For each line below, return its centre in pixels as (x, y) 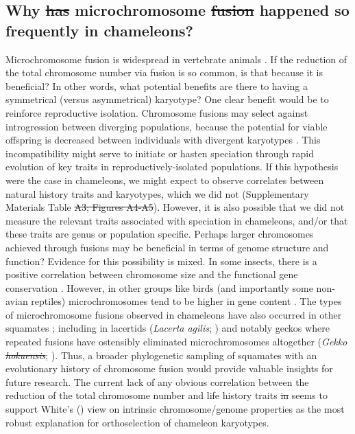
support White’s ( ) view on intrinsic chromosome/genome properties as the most (175, 409)
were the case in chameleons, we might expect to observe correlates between (165, 180)
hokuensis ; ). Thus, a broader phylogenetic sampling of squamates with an (161, 355)
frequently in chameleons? (100, 30)
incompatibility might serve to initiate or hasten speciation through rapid (160, 153)
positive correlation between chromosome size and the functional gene (152, 274)
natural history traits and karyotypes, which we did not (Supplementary (157, 193)
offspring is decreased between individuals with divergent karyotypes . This (163, 140)
